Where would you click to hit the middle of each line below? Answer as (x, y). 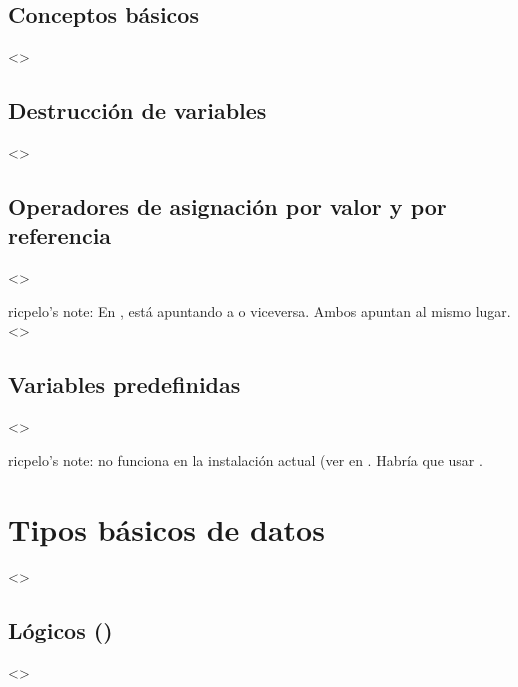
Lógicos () (60, 630)
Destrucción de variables (137, 110)
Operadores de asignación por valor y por (227, 205)
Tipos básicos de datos (166, 528)
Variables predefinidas (124, 384)
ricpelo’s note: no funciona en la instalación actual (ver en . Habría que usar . (245, 459)
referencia (60, 235)
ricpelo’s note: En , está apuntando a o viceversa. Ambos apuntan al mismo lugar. (259, 310)
